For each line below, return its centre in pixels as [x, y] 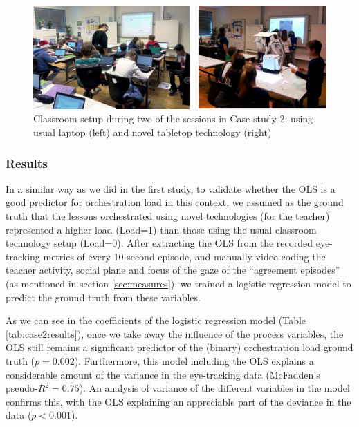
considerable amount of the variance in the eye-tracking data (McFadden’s [163, 374]
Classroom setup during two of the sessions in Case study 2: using [173, 118]
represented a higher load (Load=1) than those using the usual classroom [161, 229]
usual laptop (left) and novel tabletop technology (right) [153, 132]
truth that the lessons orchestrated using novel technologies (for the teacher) [168, 216]
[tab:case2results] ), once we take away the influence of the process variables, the [175, 333]
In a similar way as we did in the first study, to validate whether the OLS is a [171, 188]
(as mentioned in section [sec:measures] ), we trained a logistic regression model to [178, 284]
